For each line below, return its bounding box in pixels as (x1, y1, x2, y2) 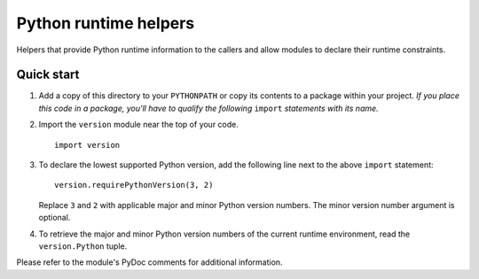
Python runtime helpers (16, 13, 195, 33)
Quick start (16, 67, 80, 82)
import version (54, 140, 121, 150)
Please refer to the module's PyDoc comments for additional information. (16, 257, 283, 267)
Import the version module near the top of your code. (38, 120, 239, 130)
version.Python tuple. (38, 240, 128, 252)
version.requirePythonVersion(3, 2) (54, 180, 214, 190)
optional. (38, 213, 71, 223)
